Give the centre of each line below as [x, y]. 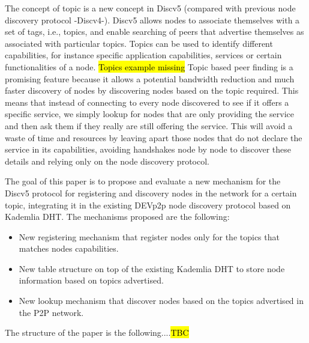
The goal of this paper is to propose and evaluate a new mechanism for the [143, 181]
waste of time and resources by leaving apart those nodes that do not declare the [154, 137]
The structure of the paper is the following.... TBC [97, 332]
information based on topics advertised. [91, 280]
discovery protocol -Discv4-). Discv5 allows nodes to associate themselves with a [152, 20]
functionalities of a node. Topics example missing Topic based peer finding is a [149, 66]
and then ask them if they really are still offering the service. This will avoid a [149, 125]
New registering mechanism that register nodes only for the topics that [149, 236]
